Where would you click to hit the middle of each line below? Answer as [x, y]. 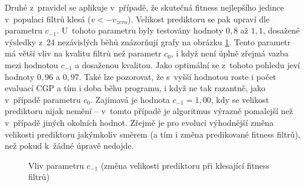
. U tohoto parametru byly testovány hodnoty [140, 30]
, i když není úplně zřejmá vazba [229, 53]
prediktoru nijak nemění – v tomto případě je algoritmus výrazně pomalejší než [149, 111]
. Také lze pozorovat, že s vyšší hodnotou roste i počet [178, 76]
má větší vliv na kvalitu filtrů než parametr [83, 53]
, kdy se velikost [240, 99]
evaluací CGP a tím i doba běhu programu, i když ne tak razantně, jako [135, 88]
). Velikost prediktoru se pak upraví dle [199, 19]
